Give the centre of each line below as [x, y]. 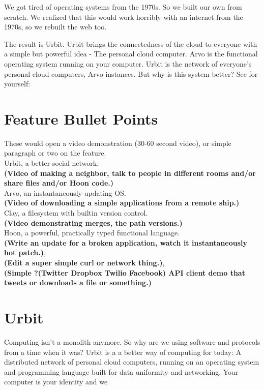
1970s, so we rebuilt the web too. [55, 27]
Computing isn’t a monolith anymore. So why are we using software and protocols [132, 341]
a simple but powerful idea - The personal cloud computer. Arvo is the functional [131, 54]
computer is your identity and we [56, 382]
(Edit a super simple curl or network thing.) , [84, 262]
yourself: [17, 84]
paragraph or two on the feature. [55, 153]
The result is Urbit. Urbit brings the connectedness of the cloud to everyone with [131, 43]
